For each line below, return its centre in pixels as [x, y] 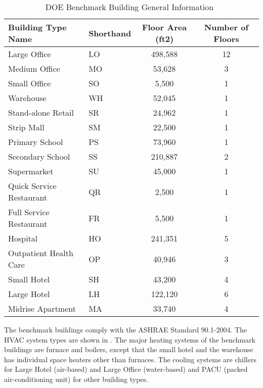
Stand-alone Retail [41, 112]
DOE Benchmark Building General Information [129, 7]
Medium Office [34, 68]
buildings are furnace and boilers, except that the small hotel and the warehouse [129, 349]
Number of [226, 27]
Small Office [30, 83]
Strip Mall [26, 127]
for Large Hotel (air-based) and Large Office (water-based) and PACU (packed [126, 369]
